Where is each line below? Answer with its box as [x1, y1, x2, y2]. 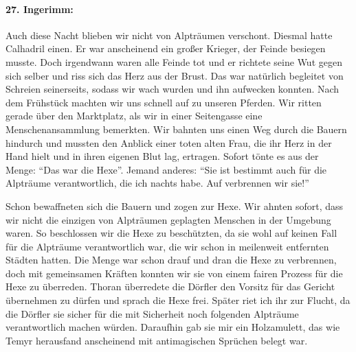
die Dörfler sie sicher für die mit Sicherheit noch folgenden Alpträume [5, 306, 299, 320]
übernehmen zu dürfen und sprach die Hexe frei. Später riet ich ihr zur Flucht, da [5, 293, 351, 307]
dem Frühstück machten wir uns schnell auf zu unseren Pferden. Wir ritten [5, 95, 322, 109]
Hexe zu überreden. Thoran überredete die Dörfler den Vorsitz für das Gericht [5, 279, 335, 294]
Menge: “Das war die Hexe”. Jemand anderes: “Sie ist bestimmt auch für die [5, 162, 327, 176]
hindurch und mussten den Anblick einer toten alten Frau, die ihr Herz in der [5, 135, 332, 150]
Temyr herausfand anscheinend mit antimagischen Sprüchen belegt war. [5, 333, 308, 347]
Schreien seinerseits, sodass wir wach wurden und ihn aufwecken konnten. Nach [5, 82, 340, 96]
